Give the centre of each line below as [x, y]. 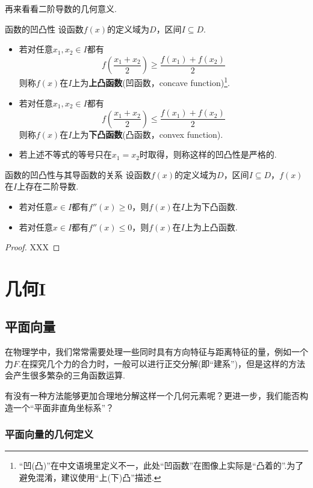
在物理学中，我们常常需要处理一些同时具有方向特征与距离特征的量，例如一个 [156, 352]
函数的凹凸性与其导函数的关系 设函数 [78, 174]
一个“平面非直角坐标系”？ [64, 407]
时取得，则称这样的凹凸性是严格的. [208, 154]
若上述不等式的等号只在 [65, 154]
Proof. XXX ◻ [33, 247]
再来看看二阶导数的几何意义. [61, 8]
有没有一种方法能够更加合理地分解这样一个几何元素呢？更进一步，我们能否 [152, 396]
